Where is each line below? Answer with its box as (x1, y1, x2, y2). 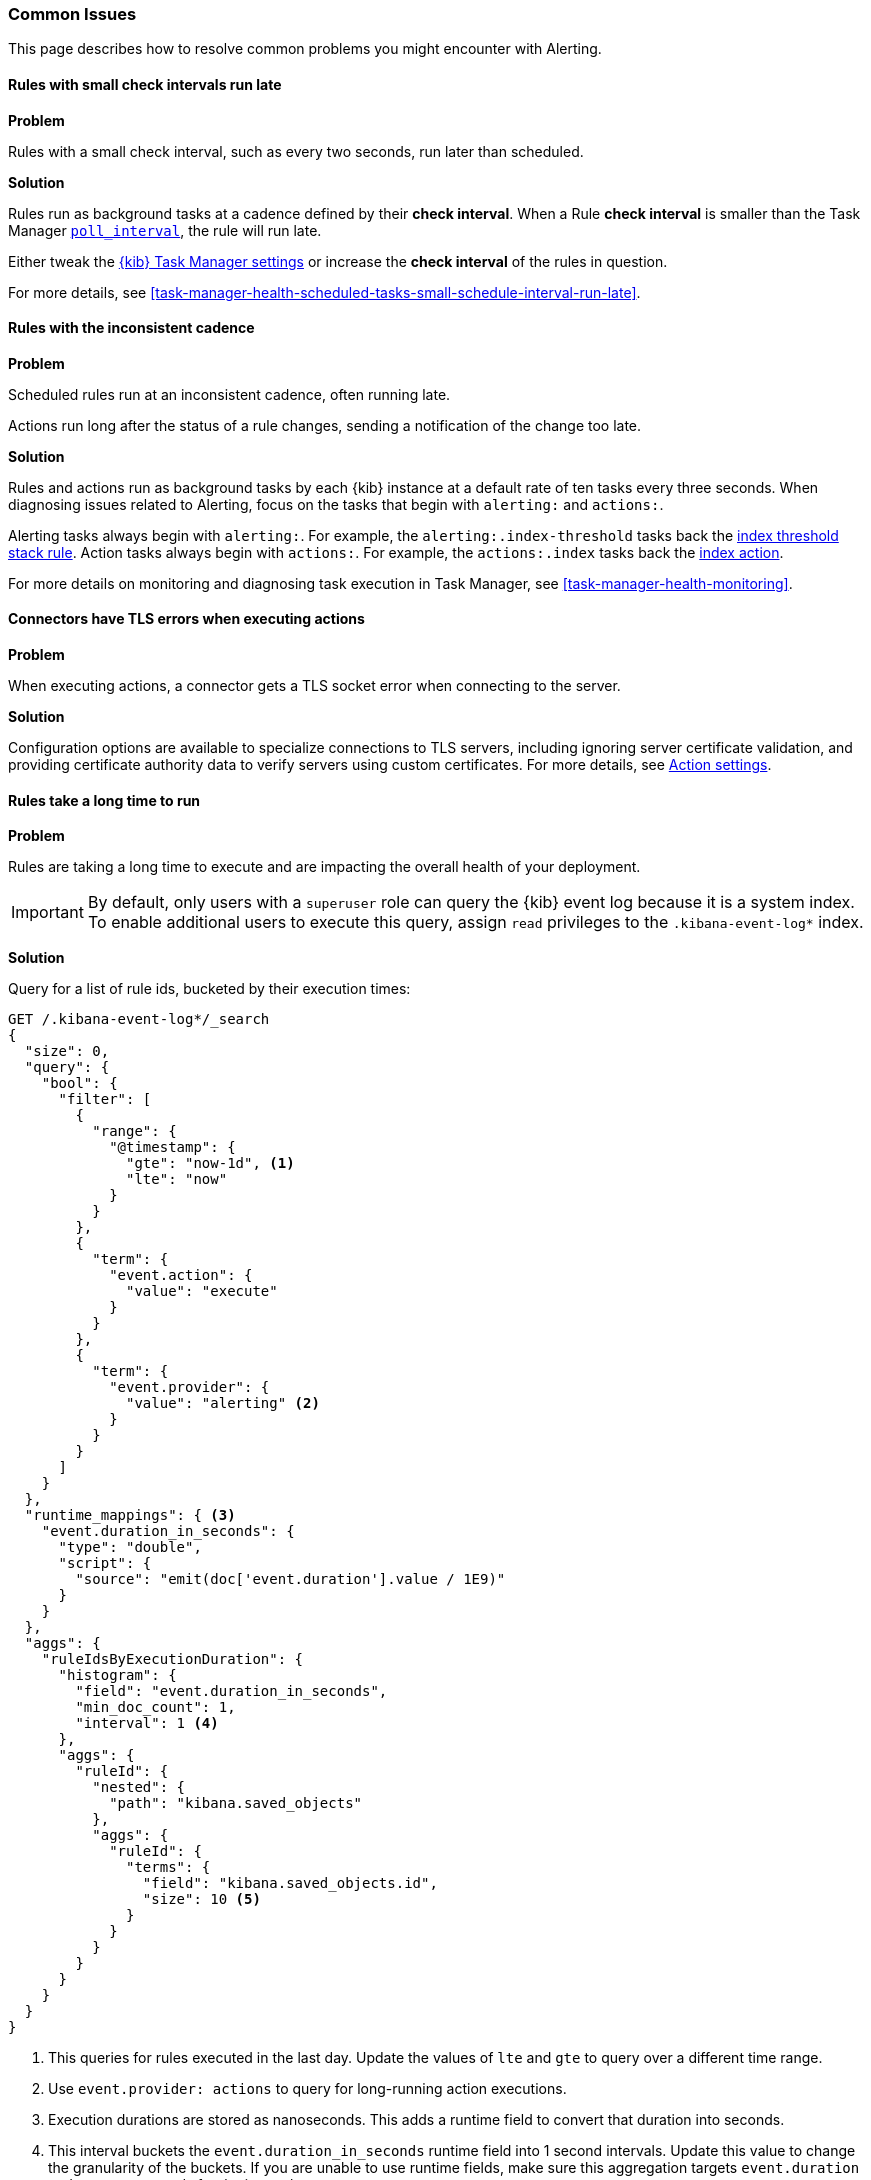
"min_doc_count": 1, (75, 1699, 236, 1716)
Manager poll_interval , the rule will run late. (8, 221, 322, 239)
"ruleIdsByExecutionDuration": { (41, 1651, 304, 1668)
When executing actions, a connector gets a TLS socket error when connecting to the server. (8, 677, 621, 695)
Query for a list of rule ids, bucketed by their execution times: (8, 980, 411, 998)
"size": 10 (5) (142, 1891, 261, 1908)
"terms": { (126, 1859, 211, 1876)
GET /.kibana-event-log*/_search (8, 1011, 270, 1028)
